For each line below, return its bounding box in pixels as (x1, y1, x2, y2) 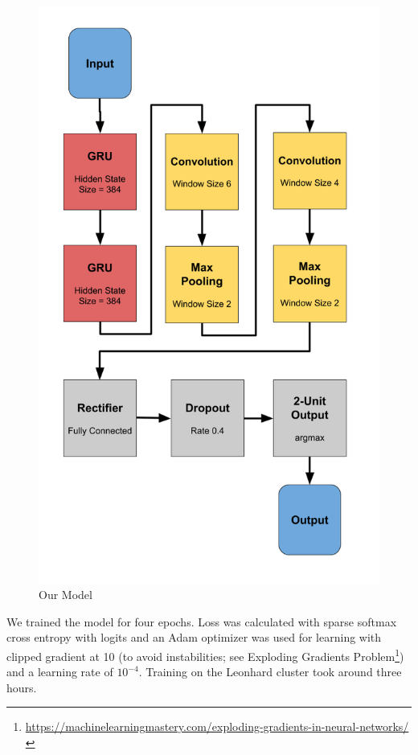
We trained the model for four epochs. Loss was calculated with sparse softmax (6, 613, 397, 630)
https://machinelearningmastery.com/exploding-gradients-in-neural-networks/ (25, 718, 409, 735)
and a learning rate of (6, 663, 113, 680)
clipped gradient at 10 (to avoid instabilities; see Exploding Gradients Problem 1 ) (6, 646, 404, 664)
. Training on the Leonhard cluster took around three (138, 663, 402, 680)
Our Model (39, 586, 92, 603)
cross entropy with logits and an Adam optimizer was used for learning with (6, 629, 382, 646)
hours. (6, 679, 37, 696)
